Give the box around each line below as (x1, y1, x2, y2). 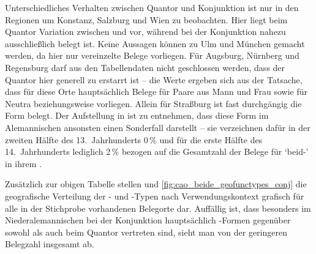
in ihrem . (5, 157, 42, 170)
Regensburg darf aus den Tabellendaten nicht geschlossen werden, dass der (5, 61, 285, 73)
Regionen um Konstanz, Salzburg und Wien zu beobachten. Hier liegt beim (5, 13, 288, 26)
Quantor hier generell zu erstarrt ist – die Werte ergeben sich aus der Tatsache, (5, 73, 303, 86)
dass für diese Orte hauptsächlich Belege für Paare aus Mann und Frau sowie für (5, 85, 308, 98)
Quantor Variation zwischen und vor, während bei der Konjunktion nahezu (5, 25, 286, 38)
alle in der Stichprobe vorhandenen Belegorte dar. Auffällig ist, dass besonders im (5, 201, 311, 214)
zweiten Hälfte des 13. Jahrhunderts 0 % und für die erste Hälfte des (5, 133, 263, 146)
